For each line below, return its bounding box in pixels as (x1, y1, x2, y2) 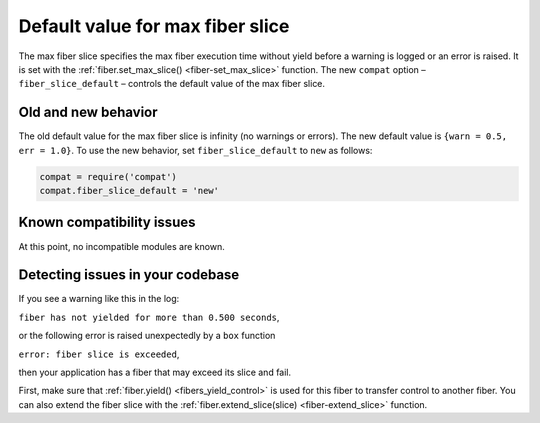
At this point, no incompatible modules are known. (18, 240, 225, 252)
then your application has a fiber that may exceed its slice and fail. (18, 366, 292, 378)
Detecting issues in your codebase (18, 266, 240, 284)
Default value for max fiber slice (18, 15, 290, 37)
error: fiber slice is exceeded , (18, 348, 180, 360)
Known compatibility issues (18, 214, 196, 231)
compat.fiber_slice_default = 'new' (39, 185, 220, 196)
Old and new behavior (18, 104, 159, 121)
